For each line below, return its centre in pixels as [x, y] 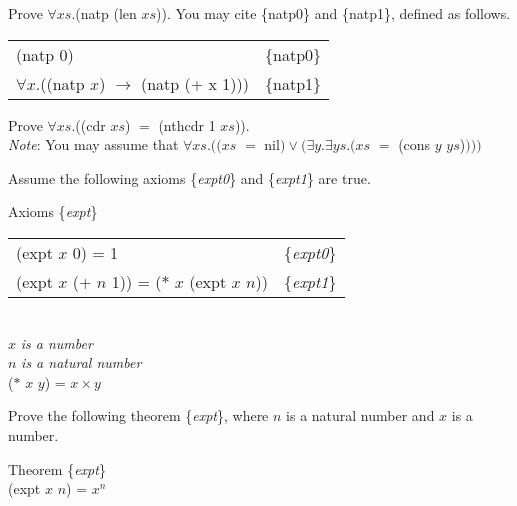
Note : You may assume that [93, 144]
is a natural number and [360, 415]
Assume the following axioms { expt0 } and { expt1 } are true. [189, 177]
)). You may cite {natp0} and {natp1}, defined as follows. [333, 13]
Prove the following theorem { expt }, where [138, 415]
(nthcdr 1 [187, 124]
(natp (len [106, 13]
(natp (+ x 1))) [195, 83]
